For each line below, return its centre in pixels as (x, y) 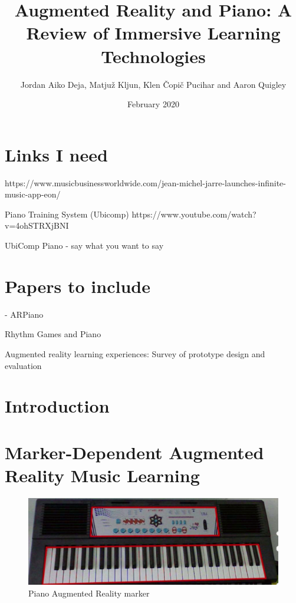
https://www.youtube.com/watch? (194, 214)
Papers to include (78, 286)
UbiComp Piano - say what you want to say (84, 245)
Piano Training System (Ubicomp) (67, 214)
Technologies (153, 56)
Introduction (57, 406)
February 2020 (153, 104)
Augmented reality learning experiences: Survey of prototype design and (135, 353)
